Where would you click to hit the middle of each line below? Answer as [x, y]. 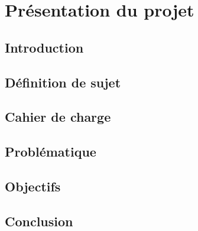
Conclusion [39, 221]
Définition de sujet [63, 82]
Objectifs [33, 186]
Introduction [44, 47]
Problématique [51, 152]
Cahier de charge [58, 117]
